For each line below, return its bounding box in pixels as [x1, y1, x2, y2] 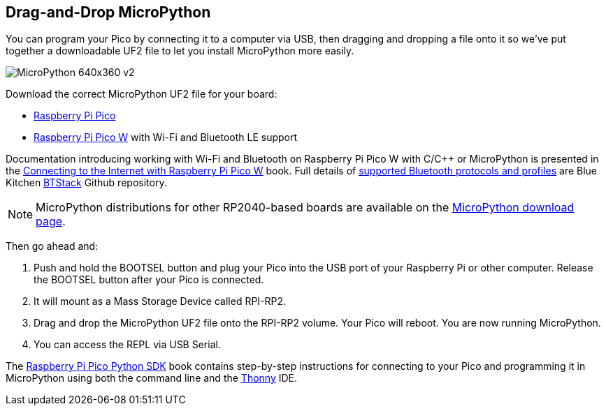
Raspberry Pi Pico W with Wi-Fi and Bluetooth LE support [34, 131, 298, 144]
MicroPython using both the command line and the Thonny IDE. [6, 372, 298, 384]
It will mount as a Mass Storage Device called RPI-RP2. [34, 295, 287, 308]
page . [36, 214, 66, 229]
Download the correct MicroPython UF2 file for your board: [6, 88, 277, 100]
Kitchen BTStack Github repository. [6, 177, 167, 189]
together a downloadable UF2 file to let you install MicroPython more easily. [6, 45, 354, 57]
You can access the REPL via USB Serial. [34, 338, 221, 351]
